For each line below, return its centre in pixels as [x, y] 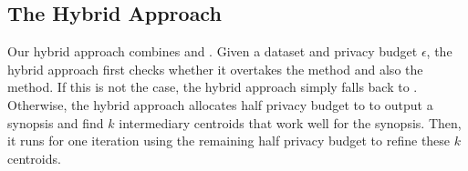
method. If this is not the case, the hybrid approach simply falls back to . [213, 87]
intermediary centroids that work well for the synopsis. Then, [290, 122]
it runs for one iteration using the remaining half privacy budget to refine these [229, 141]
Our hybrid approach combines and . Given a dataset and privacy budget [213, 51]
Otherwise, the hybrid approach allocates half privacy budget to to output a [220, 104]
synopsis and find [56, 122]
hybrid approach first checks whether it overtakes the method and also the [215, 69]
